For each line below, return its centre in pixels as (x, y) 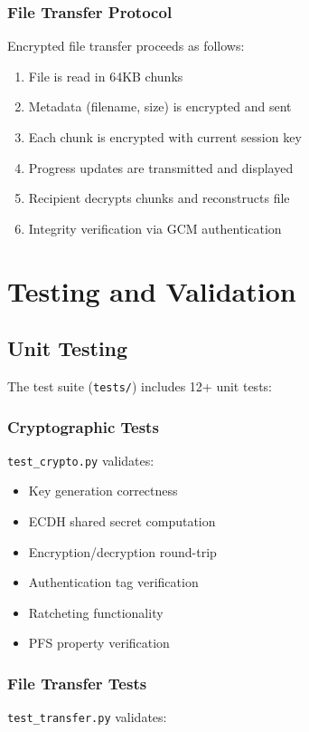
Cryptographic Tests (83, 426)
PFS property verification (99, 643)
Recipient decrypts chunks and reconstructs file (159, 198)
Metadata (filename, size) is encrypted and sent (160, 106)
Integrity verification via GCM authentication (155, 228)
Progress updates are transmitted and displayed (161, 167)
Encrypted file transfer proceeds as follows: (126, 46)
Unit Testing (68, 348)
